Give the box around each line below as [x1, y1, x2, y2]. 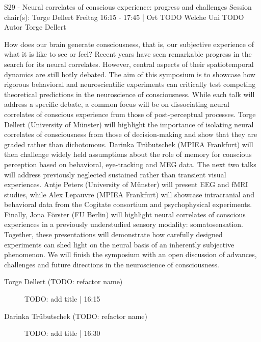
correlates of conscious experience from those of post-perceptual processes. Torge [4, 108, 256, 119]
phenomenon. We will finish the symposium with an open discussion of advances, [4, 249, 257, 260]
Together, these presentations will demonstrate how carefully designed [4, 229, 223, 240]
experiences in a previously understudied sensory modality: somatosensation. [4, 219, 244, 230]
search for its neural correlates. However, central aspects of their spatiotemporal [4, 58, 254, 69]
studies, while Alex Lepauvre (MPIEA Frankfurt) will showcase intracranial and [4, 189, 254, 199]
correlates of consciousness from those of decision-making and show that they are [4, 129, 257, 140]
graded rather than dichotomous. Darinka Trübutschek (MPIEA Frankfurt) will [4, 139, 253, 149]
